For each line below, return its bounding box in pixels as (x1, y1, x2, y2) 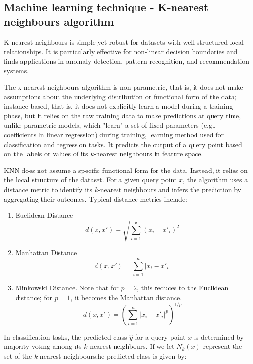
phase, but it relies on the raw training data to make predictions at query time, (4, 110, 241, 120)
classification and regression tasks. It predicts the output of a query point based (4, 139, 242, 149)
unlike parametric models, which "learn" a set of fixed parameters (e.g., (4, 120, 216, 130)
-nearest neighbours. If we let (87, 341, 175, 351)
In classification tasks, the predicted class (4, 331, 127, 342)
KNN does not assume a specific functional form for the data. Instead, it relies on (4, 165, 248, 175)
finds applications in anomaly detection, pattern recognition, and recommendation (4, 56, 250, 66)
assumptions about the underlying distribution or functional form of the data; (4, 91, 236, 101)
